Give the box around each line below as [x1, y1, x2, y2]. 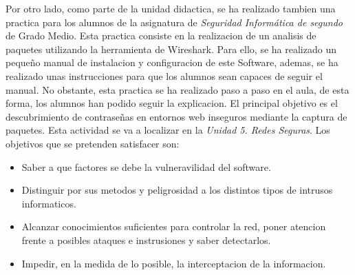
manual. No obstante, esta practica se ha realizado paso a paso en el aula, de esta [6, 82, 349, 96]
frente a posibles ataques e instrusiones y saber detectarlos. [21, 232, 271, 247]
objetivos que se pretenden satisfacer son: [6, 136, 180, 150]
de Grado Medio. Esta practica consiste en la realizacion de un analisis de [6, 28, 316, 43]
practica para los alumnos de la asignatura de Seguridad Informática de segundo [6, 14, 343, 29]
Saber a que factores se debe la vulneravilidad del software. [21, 159, 271, 174]
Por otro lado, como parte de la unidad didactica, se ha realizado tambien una [6, 1, 336, 15]
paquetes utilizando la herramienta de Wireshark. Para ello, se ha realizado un [6, 41, 336, 56]
